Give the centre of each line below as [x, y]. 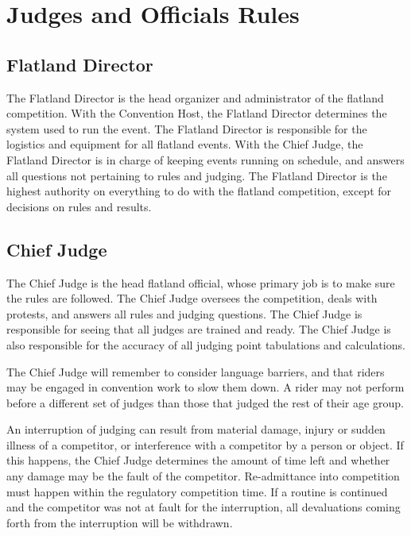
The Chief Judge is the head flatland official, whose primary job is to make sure [201, 282]
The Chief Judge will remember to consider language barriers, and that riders [196, 371]
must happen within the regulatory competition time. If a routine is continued [197, 491]
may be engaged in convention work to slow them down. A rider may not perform [205, 387]
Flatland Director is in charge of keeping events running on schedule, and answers [205, 159]
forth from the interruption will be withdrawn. [120, 522]
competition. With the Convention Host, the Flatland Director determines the [197, 113]
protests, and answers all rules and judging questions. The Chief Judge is [184, 313]
